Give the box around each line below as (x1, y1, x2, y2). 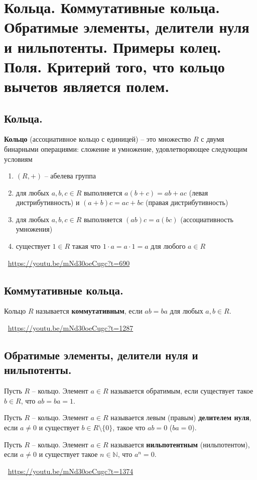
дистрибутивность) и (16, 197, 80, 208)
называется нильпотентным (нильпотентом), (110, 439, 250, 449)
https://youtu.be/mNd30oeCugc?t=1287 (8, 323, 134, 333)
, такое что (112, 422, 146, 433)
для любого (151, 241, 186, 251)
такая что (72, 241, 101, 251)
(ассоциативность (180, 214, 234, 224)
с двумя (201, 134, 224, 144)
